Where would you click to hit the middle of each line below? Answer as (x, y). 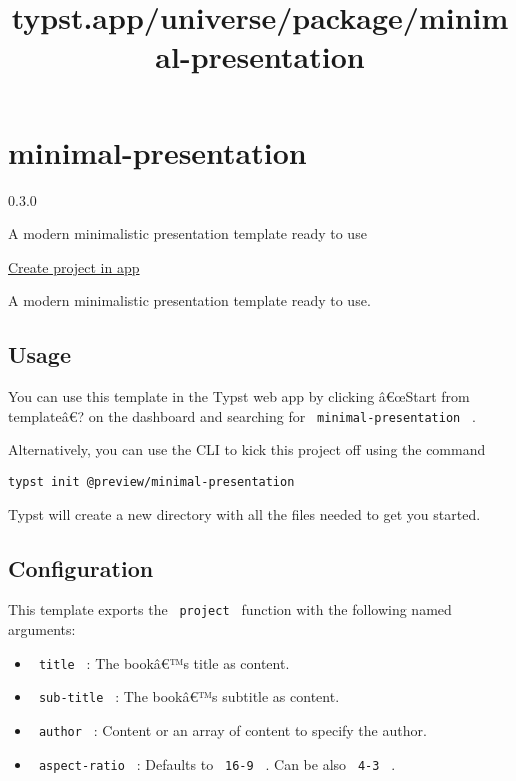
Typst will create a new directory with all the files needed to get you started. (244, 513)
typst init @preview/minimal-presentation (151, 481)
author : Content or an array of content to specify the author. (232, 729)
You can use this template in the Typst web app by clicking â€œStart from (239, 396)
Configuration (81, 567)
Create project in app (74, 266)
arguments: (42, 629)
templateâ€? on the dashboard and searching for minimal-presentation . (242, 415)
